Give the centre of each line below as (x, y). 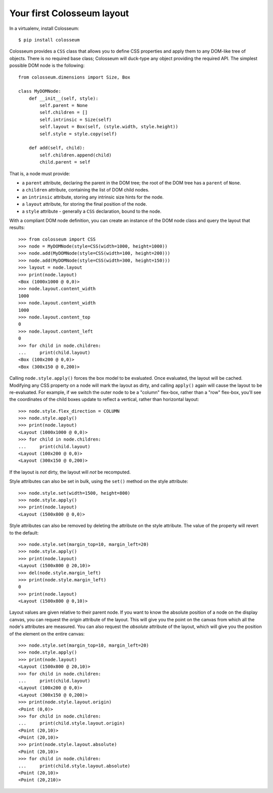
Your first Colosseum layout (69, 13)
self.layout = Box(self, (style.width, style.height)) (109, 127)
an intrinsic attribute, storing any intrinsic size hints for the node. (93, 197)
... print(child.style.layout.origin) (72, 723)
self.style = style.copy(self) (78, 134)
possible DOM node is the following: (47, 65)
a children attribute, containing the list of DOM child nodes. (86, 190)
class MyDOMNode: (40, 91)
